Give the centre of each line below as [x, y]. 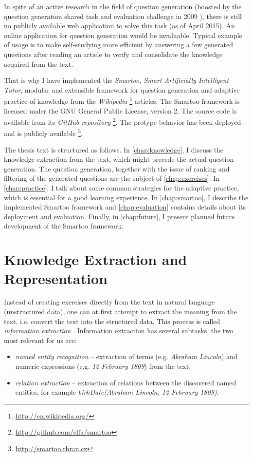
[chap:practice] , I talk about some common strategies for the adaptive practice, [121, 188]
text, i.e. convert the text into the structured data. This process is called [112, 321]
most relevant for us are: [40, 340]
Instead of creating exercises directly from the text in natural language [109, 302]
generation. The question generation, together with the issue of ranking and [117, 168]
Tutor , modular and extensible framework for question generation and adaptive [122, 89]
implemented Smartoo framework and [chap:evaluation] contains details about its [125, 207]
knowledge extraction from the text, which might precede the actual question [119, 159]
